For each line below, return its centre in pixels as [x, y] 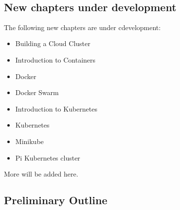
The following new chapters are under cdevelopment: [82, 27]
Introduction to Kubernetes [56, 108]
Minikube [29, 141]
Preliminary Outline [56, 200]
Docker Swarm [37, 92]
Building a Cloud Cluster [53, 43]
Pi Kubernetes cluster [48, 157]
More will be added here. [41, 174]
